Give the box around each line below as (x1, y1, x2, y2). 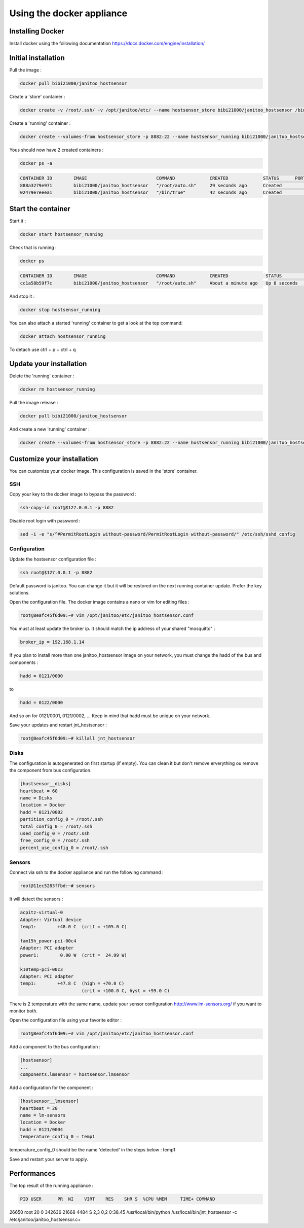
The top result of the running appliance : (9, 1182, 94, 1189)
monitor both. (9, 1008, 38, 1014)
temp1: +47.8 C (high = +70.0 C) (20, 980, 125, 987)
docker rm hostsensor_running (20, 387, 95, 393)
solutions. (9, 590, 30, 596)
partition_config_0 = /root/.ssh (20, 817, 103, 822)
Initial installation (9, 53, 65, 62)
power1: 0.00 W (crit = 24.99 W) (20, 952, 127, 958)
